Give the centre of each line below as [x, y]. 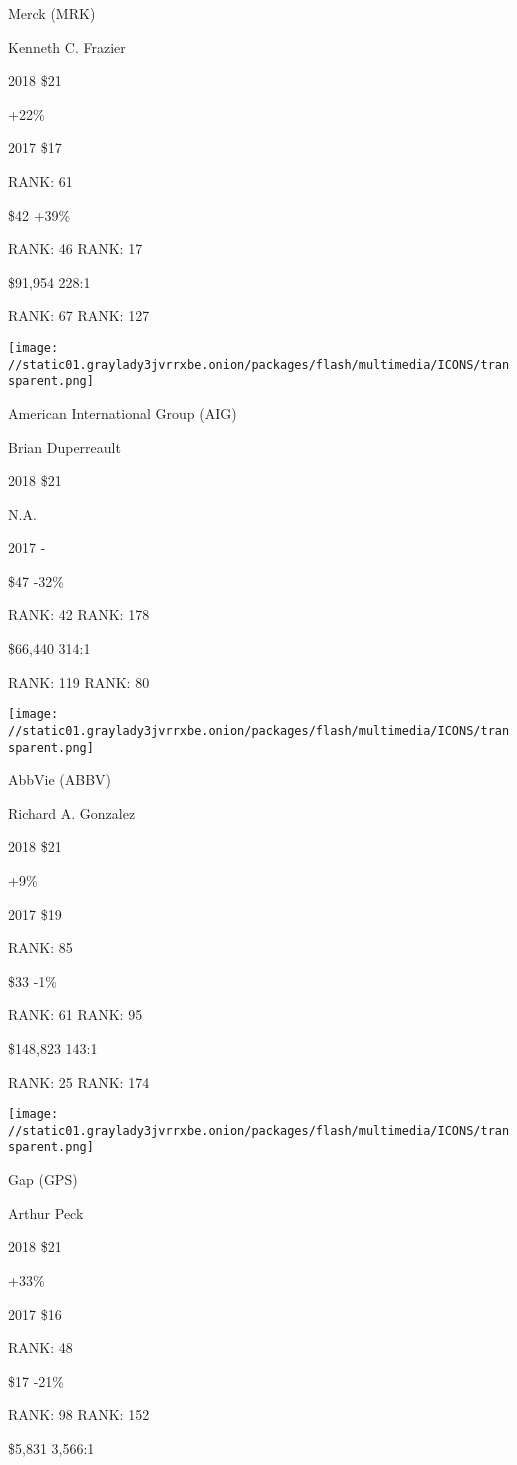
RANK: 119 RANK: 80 [79, 681]
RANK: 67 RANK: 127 [79, 315]
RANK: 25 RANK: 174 [79, 1081]
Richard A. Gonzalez [72, 812]
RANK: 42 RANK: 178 [79, 614]
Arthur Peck [46, 1212]
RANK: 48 [40, 1347]
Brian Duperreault [64, 446]
